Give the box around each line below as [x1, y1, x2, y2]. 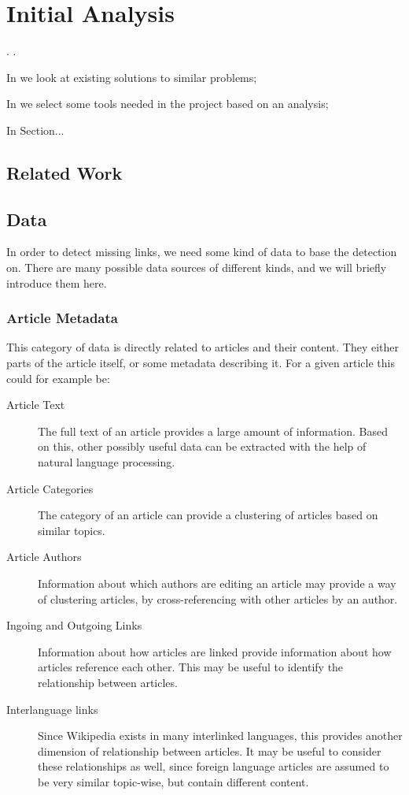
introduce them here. [6, 274, 107, 291]
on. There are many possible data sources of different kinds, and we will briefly [6, 259, 387, 276]
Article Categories [6, 480, 94, 496]
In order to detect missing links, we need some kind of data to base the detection [6, 243, 397, 260]
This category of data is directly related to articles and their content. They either [6, 339, 399, 355]
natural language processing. [38, 454, 175, 470]
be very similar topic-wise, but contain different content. [38, 773, 309, 789]
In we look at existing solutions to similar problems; [6, 69, 257, 85]
